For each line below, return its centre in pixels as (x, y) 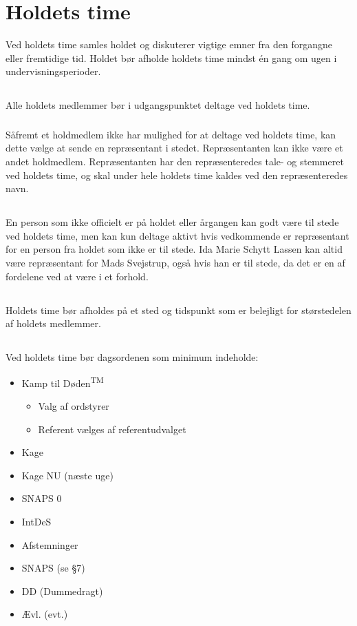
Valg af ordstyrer (74, 405)
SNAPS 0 (42, 498)
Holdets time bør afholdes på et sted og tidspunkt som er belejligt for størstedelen (178, 310)
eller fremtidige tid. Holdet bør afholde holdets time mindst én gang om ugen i (171, 58)
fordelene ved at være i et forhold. (77, 276)
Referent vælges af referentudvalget (112, 429)
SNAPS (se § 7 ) (53, 568)
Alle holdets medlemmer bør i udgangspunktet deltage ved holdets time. (158, 105)
